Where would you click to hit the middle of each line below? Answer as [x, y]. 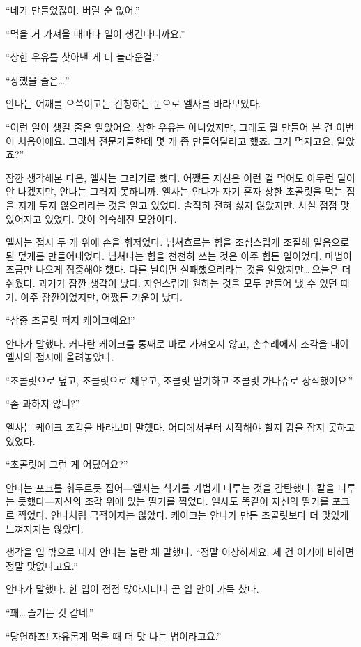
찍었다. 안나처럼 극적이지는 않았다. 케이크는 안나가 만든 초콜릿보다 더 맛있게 [183, 515]
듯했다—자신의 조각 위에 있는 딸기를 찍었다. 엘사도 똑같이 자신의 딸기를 [173, 501]
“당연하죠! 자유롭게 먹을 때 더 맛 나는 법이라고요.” [114, 636]
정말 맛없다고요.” [42, 565]
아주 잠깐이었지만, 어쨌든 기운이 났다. [101, 296]
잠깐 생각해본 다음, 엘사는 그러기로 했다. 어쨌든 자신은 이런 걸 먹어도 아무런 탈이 [180, 177]
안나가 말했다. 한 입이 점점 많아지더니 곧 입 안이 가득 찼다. [132, 589]
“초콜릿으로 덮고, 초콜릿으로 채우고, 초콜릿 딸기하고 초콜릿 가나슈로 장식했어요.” [179, 380]
